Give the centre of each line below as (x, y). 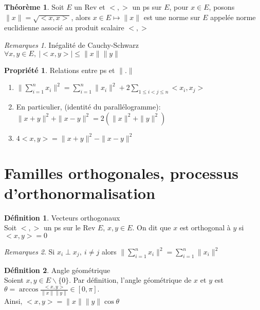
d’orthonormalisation (80, 193)
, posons (222, 7)
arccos (29, 290)
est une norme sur (172, 17)
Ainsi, (13, 300)
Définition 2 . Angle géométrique (57, 270)
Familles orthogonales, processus (121, 172)
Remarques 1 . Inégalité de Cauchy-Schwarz (71, 44)
